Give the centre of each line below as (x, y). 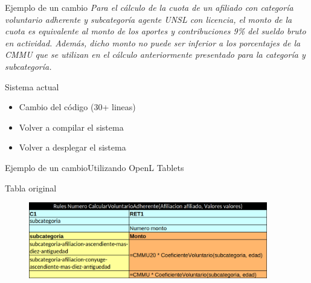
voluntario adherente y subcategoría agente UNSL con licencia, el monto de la (149, 19)
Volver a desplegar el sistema (72, 147)
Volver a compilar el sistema (71, 127)
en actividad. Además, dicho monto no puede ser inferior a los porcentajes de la (153, 42)
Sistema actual (32, 86)
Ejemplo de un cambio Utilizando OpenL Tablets (95, 167)
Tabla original (31, 188)
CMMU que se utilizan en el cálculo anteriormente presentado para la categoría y (155, 54)
